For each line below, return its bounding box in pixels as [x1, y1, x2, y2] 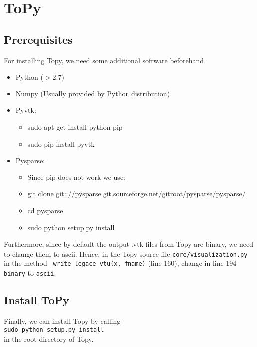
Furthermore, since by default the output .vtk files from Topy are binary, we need [4, 239, 253, 249]
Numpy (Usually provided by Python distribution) [15, 88, 170, 98]
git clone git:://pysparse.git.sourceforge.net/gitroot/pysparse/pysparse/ [27, 188, 246, 199]
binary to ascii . [4, 268, 56, 278]
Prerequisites [4, 31, 73, 47]
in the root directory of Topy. [4, 334, 94, 344]
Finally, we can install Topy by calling [4, 315, 121, 326]
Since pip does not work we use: [27, 172, 125, 182]
